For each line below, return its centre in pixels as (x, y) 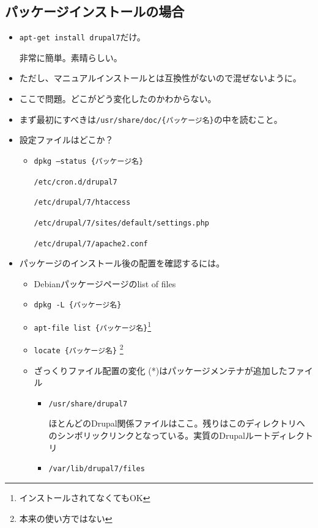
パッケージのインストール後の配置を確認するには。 (122, 263)
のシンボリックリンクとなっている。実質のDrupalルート (160, 435)
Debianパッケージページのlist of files (105, 283)
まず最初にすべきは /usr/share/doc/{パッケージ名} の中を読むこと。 (151, 119)
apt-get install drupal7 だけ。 (82, 37)
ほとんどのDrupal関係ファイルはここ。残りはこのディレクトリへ (177, 423)
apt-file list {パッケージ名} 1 (93, 326)
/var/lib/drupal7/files (97, 469)
